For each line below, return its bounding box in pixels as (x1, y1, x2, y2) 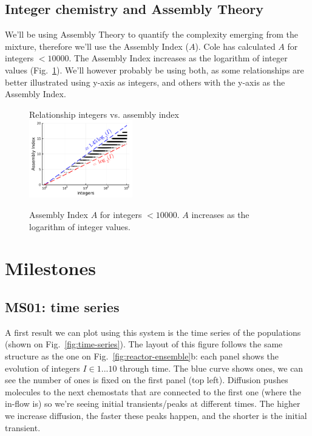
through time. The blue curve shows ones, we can (120, 361, 304, 374)
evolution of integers (5, 361, 80, 374)
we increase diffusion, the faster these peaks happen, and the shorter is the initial (5, 409, 307, 421)
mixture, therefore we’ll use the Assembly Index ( (5, 39, 189, 52)
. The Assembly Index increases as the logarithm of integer (69, 52, 288, 64)
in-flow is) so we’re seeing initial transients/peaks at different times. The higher (5, 397, 300, 410)
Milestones (5, 256, 96, 281)
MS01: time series (5, 297, 120, 316)
